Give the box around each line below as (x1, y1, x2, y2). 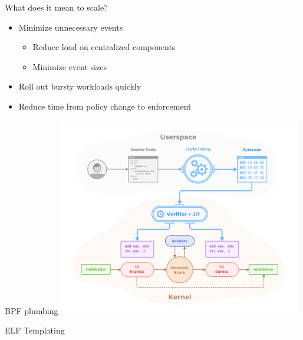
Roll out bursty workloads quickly (18, 80, 141, 93)
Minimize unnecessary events (18, 21, 123, 33)
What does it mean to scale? (5, 1, 108, 13)
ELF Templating (5, 324, 65, 336)
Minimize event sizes (32, 60, 107, 72)
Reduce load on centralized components (32, 41, 176, 53)
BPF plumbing (5, 304, 58, 316)
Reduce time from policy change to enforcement (18, 100, 192, 112)
